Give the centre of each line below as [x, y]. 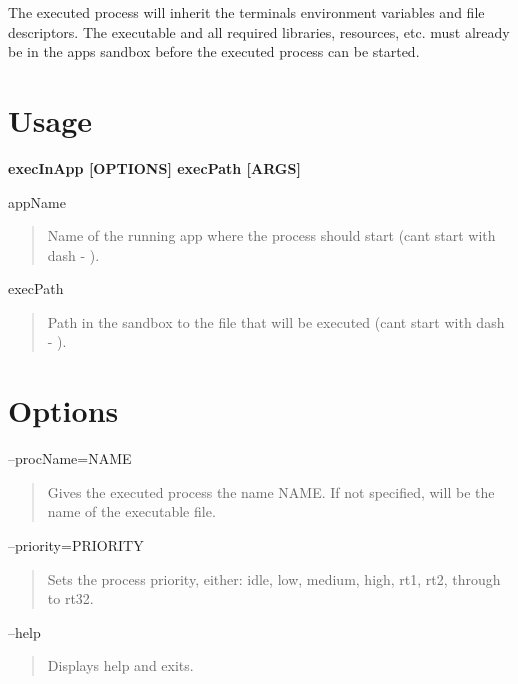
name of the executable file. [131, 511]
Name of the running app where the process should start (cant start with [271, 235]
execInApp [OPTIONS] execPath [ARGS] [154, 167]
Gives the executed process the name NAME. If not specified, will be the [271, 491]
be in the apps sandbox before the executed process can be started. [214, 51]
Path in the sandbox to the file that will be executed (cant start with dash [276, 321]
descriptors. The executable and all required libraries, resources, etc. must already [259, 31]
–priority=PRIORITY [76, 544]
